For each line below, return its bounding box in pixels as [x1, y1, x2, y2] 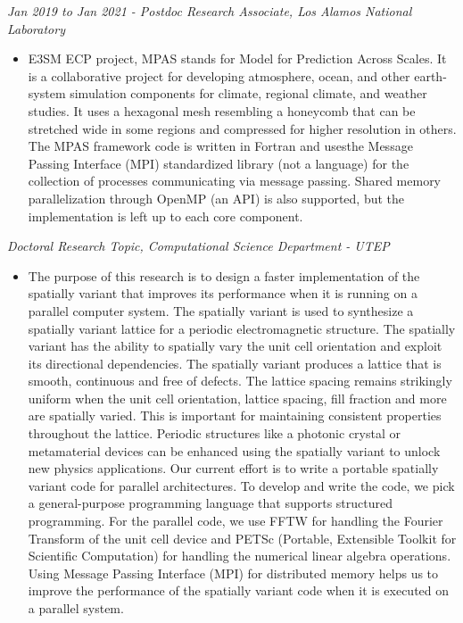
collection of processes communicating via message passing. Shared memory [28, 171, 442, 190]
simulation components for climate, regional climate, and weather [70, 84, 427, 103]
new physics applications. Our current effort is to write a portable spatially [28, 459, 439, 478]
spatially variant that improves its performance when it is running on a [28, 284, 418, 303]
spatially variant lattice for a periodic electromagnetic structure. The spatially [28, 319, 456, 337]
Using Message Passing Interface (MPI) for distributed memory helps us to [28, 563, 439, 582]
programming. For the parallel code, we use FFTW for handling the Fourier [28, 511, 443, 530]
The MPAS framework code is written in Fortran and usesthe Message [28, 137, 413, 155]
